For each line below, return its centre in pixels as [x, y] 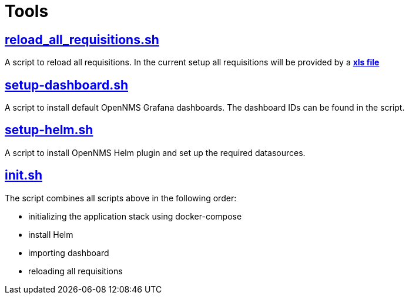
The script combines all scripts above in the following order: [121, 198]
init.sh [24, 175]
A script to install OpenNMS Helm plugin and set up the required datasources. [155, 152]
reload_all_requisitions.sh [82, 39]
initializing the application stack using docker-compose [135, 216]
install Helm [51, 234]
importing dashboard [69, 253]
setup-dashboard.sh [66, 85]
